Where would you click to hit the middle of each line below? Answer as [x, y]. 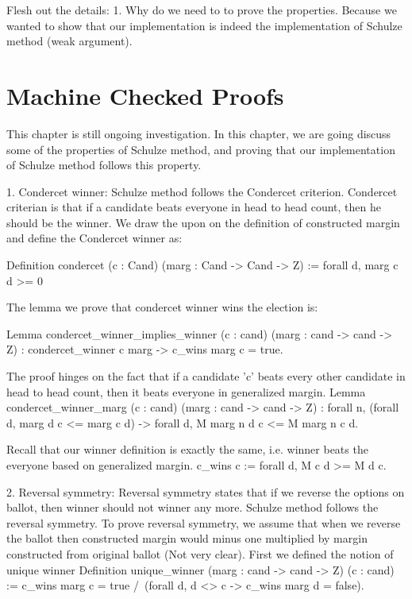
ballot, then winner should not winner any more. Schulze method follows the [193, 507]
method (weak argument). [69, 41]
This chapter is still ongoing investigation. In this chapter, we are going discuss [199, 133]
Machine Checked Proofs [145, 95]
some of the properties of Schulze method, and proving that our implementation [201, 149]
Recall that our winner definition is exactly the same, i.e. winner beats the [187, 449]
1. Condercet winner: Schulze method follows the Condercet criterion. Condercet [202, 191]
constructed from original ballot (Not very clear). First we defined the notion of [200, 553]
